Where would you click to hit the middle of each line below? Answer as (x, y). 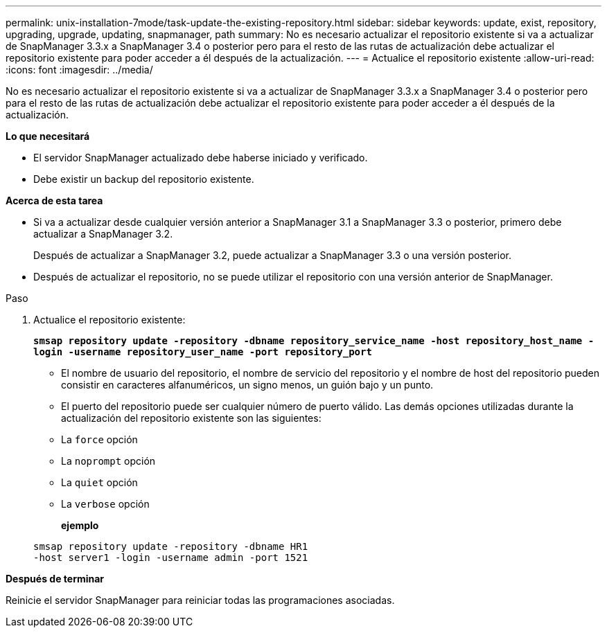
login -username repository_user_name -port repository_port (203, 352)
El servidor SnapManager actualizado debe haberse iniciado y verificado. (201, 158)
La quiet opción (99, 482)
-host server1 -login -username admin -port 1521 (171, 558)
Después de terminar (55, 579)
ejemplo (80, 525)
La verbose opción (105, 504)
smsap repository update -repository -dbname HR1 (171, 546)
